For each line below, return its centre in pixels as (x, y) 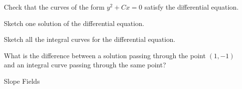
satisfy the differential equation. (191, 7)
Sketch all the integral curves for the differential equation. (90, 39)
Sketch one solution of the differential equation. (74, 23)
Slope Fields (22, 81)
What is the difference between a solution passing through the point (105, 55)
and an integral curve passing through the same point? (85, 65)
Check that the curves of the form (54, 7)
